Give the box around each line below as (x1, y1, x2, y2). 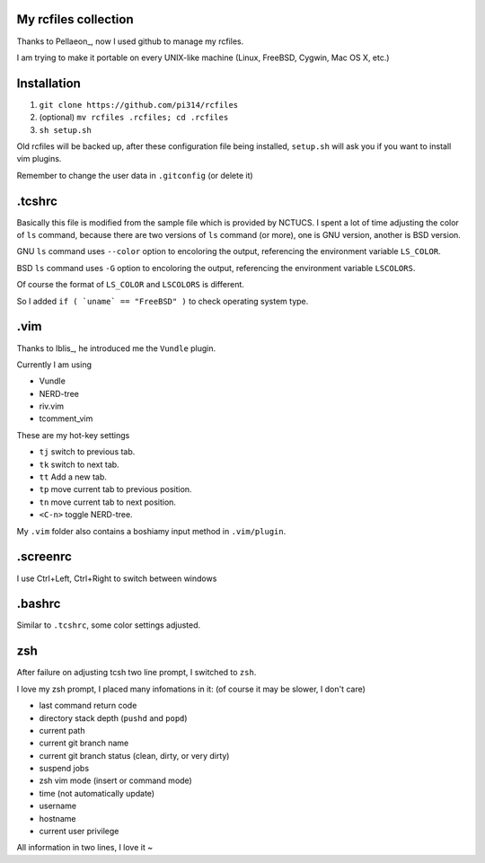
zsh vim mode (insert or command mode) (39, 775, 192, 786)
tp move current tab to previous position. (39, 484, 192, 495)
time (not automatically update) (39, 788, 155, 798)
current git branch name (39, 737, 129, 749)
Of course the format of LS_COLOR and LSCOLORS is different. (16, 279, 244, 290)
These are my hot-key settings (16, 429, 130, 440)
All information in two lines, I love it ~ (16, 842, 153, 853)
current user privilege (39, 826, 119, 837)
